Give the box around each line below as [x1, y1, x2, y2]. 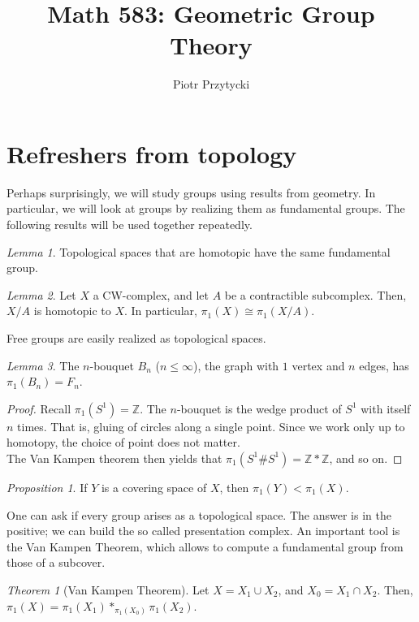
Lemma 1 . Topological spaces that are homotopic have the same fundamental [6, 243, 391, 260]
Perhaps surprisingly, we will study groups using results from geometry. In [6, 184, 376, 201]
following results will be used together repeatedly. [6, 216, 253, 233]
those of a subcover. [6, 554, 106, 571]
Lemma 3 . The [6, 356, 80, 374]
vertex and [292, 356, 345, 374]
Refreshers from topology [6, 136, 297, 170]
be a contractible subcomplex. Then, [224, 286, 407, 303]
